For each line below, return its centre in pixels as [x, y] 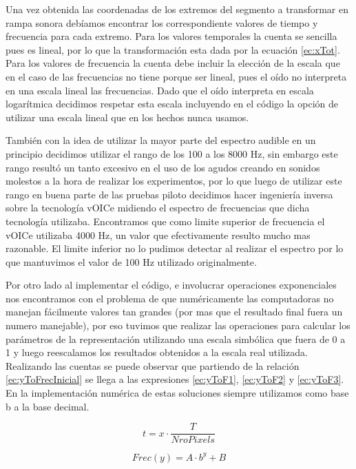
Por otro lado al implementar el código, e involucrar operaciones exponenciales [171, 285]
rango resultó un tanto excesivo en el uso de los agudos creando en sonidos [163, 167]
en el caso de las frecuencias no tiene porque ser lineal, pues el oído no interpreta [176, 76]
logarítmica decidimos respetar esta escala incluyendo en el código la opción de [172, 104]
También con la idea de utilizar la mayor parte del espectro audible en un [161, 140]
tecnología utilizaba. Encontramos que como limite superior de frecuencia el [165, 221]
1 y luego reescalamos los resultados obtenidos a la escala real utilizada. [157, 352]
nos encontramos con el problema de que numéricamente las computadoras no [170, 298]
